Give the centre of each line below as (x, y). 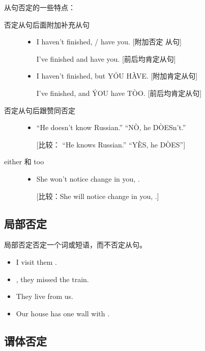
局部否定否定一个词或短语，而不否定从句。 (75, 245)
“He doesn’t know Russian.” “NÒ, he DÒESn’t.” (111, 127)
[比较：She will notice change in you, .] (98, 196)
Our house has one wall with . (63, 313)
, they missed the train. (52, 279)
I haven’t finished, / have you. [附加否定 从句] (109, 42)
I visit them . (36, 261)
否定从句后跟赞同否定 (40, 110)
